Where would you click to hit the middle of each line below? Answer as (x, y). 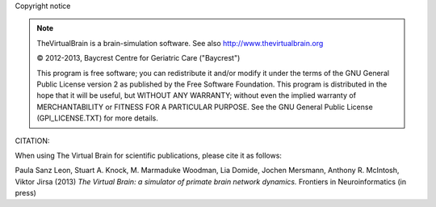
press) (25, 193)
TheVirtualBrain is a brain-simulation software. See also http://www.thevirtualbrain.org (180, 43)
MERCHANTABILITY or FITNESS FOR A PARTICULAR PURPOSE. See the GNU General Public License (205, 107)
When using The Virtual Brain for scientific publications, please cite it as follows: (149, 155)
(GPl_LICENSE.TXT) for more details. (98, 118)
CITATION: (32, 141)
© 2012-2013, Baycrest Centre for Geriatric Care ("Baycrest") (138, 58)
